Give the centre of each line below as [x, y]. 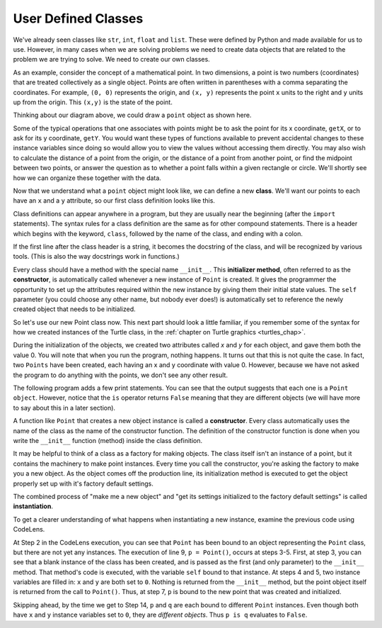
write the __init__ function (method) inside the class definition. [108, 441]
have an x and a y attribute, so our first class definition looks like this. [114, 201]
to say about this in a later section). [64, 408]
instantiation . [33, 506]
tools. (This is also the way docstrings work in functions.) [96, 257]
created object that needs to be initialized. [74, 309]
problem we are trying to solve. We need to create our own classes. [111, 60]
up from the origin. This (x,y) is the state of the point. [93, 102]
